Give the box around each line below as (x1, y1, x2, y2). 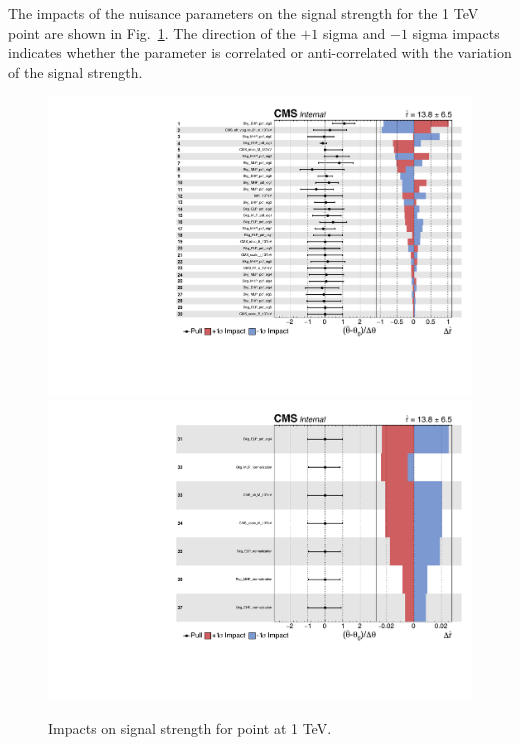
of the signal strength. (8, 61, 143, 82)
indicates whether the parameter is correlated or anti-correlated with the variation (8, 42, 512, 63)
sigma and (323, 22, 386, 43)
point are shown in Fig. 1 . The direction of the (8, 22, 296, 43)
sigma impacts (412, 22, 500, 43)
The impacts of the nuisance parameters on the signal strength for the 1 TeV (8, 3, 479, 23)
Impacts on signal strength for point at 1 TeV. (48, 717, 332, 738)
